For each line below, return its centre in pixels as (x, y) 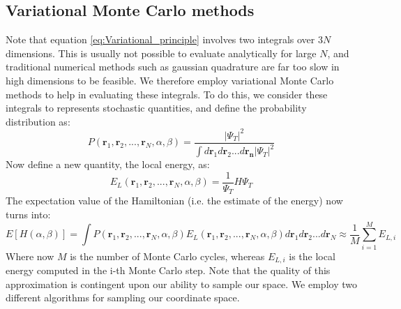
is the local (312, 256)
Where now (30, 256)
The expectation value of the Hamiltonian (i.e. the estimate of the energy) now (174, 201)
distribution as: (38, 121)
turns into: (28, 214)
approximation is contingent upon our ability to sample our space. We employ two (181, 284)
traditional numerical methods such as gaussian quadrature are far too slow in (173, 67)
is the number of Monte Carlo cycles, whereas (167, 256)
